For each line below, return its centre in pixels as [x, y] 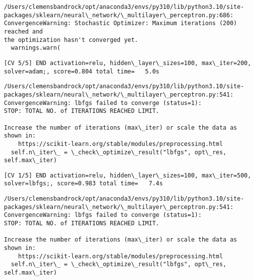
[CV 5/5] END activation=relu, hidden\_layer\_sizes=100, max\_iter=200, [128, 63]
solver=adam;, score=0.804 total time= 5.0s [82, 71]
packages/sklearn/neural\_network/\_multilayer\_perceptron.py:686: [119, 15]
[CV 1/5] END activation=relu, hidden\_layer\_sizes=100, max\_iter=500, [128, 175]
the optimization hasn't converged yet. [71, 40]
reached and [23, 31]
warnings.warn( [36, 48]
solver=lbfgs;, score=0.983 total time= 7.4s [84, 184]
